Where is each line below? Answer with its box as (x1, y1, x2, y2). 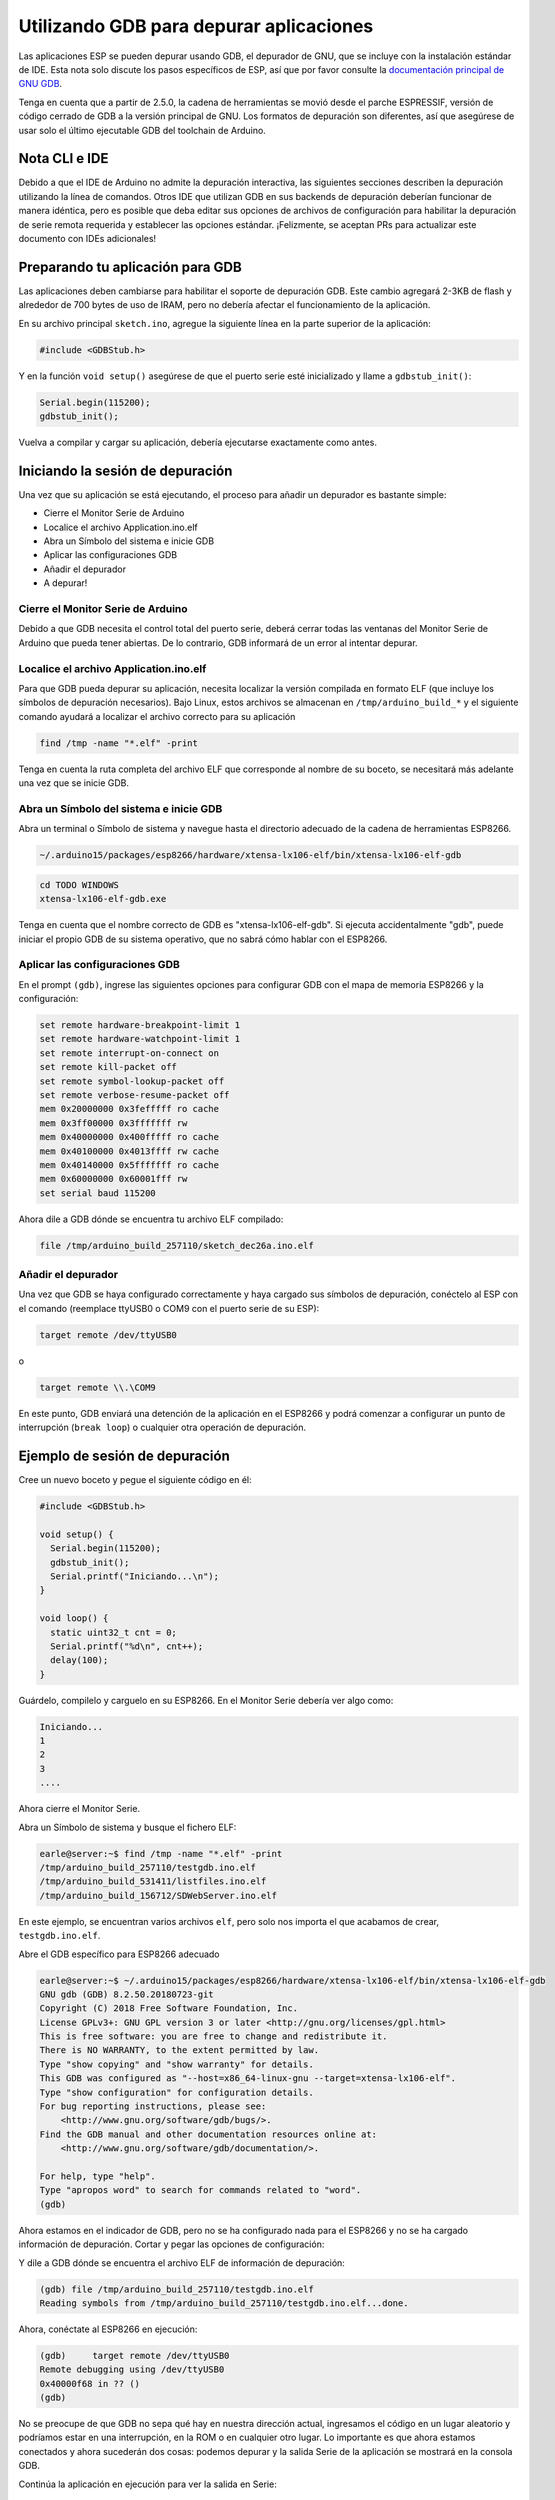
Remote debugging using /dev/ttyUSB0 (39, 2364, 225, 2375)
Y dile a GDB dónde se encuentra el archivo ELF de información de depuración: (18, 2256, 345, 2269)
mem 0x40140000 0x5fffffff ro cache (39, 1159, 220, 1170)
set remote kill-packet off (39, 1061, 177, 1073)
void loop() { (39, 1613, 109, 1624)
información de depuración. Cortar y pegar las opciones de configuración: (18, 2238, 325, 2250)
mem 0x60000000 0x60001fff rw (39, 1173, 188, 1185)
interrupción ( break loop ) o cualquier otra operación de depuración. (18, 1421, 307, 1434)
